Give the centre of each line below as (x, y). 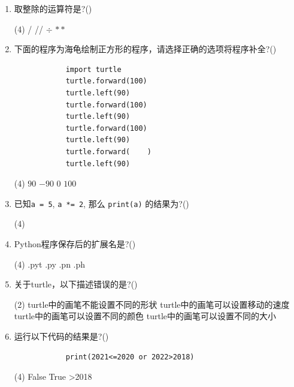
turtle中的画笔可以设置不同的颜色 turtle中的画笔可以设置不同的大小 (145, 316)
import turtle (93, 69)
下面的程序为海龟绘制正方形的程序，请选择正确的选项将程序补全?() (145, 49)
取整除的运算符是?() (53, 8)
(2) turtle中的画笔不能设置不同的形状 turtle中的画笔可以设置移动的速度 (152, 304)
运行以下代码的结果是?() (61, 336)
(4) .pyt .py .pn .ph (50, 264)
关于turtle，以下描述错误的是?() (76, 284)
